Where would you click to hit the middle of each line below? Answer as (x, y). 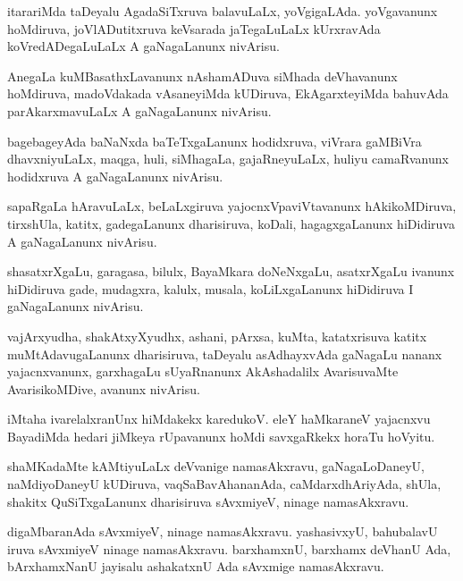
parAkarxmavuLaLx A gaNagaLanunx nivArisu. (139, 110)
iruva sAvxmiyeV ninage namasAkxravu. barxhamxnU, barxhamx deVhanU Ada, (229, 548)
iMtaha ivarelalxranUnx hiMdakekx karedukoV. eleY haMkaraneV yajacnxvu (219, 419)
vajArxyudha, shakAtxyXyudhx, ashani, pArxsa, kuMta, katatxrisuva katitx (217, 336)
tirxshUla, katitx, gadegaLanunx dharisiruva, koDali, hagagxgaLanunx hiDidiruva (231, 223)
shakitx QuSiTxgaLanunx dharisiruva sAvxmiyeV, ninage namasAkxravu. (208, 501)
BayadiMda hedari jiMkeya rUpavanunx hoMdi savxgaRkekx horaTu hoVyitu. (221, 436)
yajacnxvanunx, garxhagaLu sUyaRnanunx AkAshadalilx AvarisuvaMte (203, 371)
